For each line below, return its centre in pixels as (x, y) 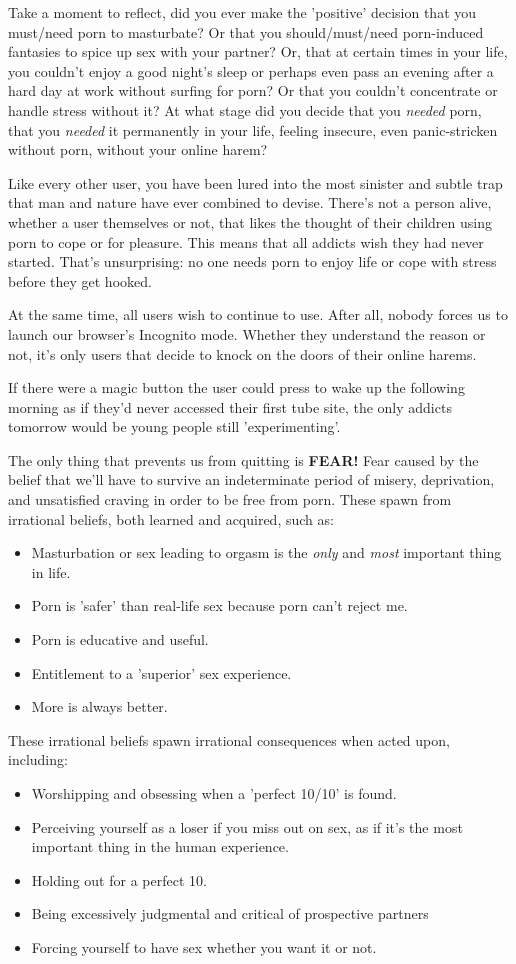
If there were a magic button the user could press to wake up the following (236, 387)
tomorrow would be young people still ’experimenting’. (174, 426)
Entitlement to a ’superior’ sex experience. (161, 672)
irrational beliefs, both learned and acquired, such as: (171, 518)
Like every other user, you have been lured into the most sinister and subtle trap (255, 182)
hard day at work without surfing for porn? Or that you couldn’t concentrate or (253, 90)
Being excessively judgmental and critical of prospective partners (230, 913)
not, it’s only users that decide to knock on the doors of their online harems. (242, 353)
